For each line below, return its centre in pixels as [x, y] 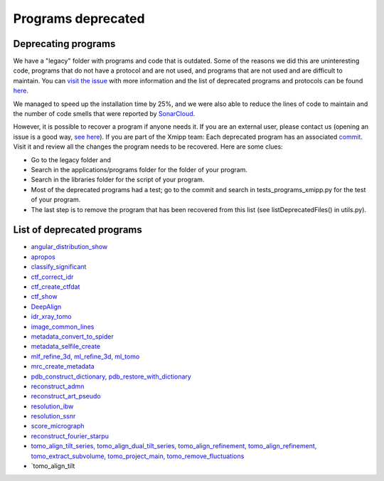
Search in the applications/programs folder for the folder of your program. [139, 169]
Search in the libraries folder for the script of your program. [118, 180]
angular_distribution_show [69, 247]
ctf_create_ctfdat [55, 287]
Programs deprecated [79, 18]
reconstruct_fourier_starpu [70, 436]
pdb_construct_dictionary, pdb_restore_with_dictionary [111, 376]
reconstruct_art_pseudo [66, 396]
